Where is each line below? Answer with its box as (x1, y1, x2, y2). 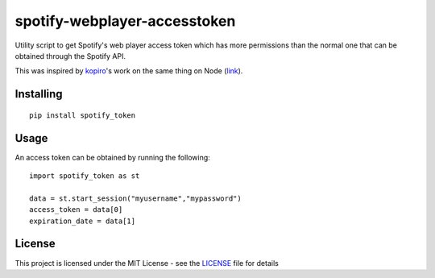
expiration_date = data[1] (29, 216, 136, 226)
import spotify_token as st (29, 172, 140, 180)
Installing (14, 87, 64, 101)
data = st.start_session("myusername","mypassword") (29, 193, 242, 203)
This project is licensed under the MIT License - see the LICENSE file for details (14, 258, 280, 268)
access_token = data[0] (29, 205, 123, 214)
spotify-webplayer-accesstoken (14, 12, 236, 30)
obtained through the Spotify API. (14, 51, 126, 60)
